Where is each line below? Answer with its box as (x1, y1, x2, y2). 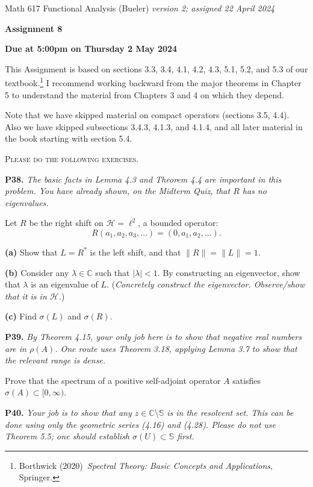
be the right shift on (29, 216, 104, 229)
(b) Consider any (5, 266, 69, 278)
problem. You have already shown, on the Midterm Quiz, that (5, 184, 231, 197)
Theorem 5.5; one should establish (5, 430, 130, 442)
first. (177, 430, 194, 442)
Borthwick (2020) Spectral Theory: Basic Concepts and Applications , (19, 459, 273, 471)
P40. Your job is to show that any (5, 406, 132, 418)
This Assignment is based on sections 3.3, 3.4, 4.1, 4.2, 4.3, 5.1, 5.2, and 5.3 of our (5, 62, 308, 75)
